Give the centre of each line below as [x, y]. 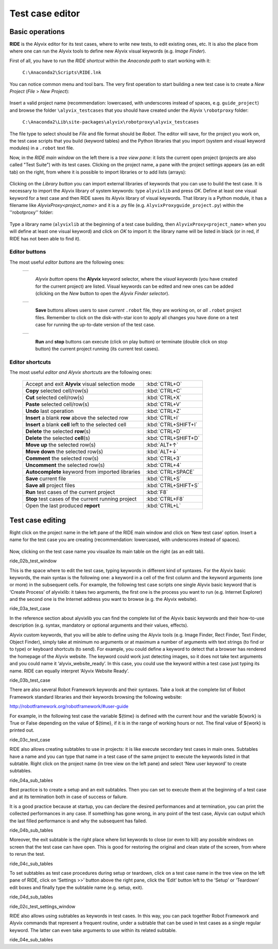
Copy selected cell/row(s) [57, 391]
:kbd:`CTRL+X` [164, 398]
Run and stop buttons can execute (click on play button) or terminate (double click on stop [131, 341]
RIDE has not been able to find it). [45, 238]
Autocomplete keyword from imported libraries [83, 472]
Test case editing [38, 520]
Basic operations [37, 32]
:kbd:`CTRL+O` [164, 384]
